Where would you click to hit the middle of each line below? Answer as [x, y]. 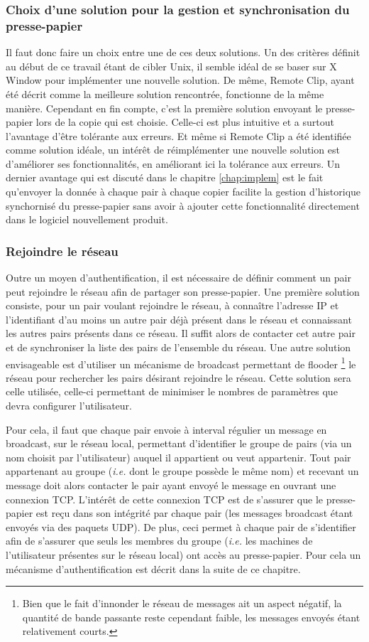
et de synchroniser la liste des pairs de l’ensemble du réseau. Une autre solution [178, 347]
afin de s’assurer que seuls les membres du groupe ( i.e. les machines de [159, 541]
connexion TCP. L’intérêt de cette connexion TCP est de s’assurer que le [165, 499]
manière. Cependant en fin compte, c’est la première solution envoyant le [164, 108]
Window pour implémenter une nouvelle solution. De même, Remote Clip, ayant [180, 80]
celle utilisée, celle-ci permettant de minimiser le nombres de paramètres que [172, 391]
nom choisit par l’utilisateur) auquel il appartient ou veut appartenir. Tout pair [178, 457]
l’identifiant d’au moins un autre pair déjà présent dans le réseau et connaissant [179, 319]
